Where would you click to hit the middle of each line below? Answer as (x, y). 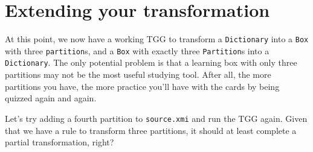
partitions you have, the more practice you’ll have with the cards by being (142, 86)
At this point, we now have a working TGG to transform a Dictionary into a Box (157, 39)
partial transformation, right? (60, 142)
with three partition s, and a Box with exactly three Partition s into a (137, 50)
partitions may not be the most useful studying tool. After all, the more (138, 74)
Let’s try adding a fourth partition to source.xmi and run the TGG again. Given (156, 118)
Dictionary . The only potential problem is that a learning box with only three (151, 62)
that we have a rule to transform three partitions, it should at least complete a (151, 130)
